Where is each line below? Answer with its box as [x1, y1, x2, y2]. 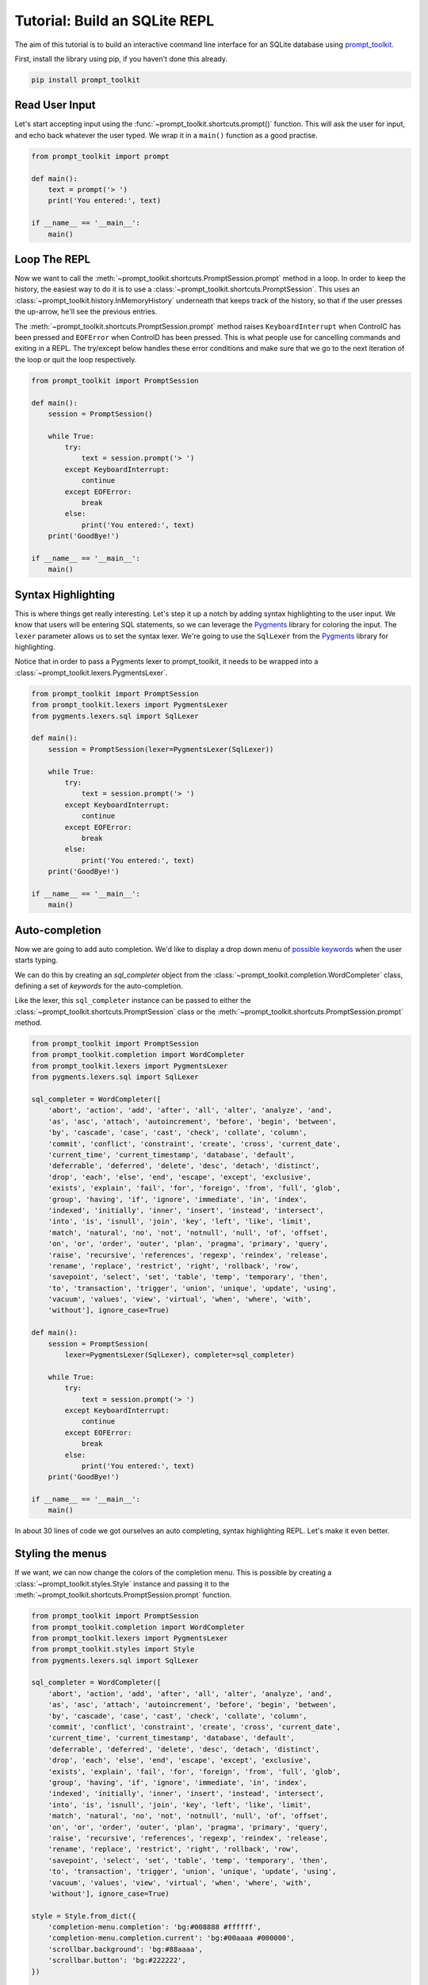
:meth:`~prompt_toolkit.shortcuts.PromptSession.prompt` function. [14, 1590, 232, 1600]
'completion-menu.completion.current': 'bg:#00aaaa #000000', [48, 1933, 295, 1943]
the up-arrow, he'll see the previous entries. [14, 306, 158, 317]
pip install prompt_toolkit [31, 75, 140, 84]
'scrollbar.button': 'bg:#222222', [48, 1956, 186, 1965]
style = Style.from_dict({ [31, 1911, 136, 1921]
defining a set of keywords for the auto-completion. [14, 981, 183, 990]
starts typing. [14, 955, 59, 965]
